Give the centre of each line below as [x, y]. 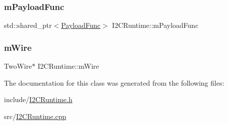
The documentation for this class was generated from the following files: [114, 82]
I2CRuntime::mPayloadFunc [155, 25]
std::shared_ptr [28, 25]
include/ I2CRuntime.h [38, 99]
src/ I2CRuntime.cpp [35, 116]
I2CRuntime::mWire [68, 66]
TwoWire [18, 66]
